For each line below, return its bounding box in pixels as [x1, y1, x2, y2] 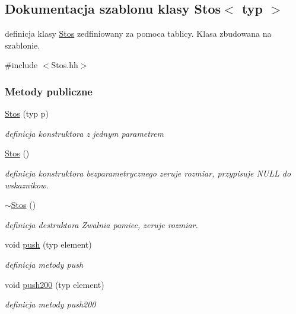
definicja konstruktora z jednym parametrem [5, 127, 164, 139]
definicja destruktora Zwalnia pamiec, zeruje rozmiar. [5, 218, 198, 230]
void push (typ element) [5, 238, 92, 251]
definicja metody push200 [5, 298, 96, 310]
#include [5, 59, 38, 71]
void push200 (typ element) [5, 278, 104, 290]
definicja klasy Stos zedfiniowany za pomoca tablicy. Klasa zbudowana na [5, 27, 272, 40]
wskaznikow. [5, 178, 49, 191]
